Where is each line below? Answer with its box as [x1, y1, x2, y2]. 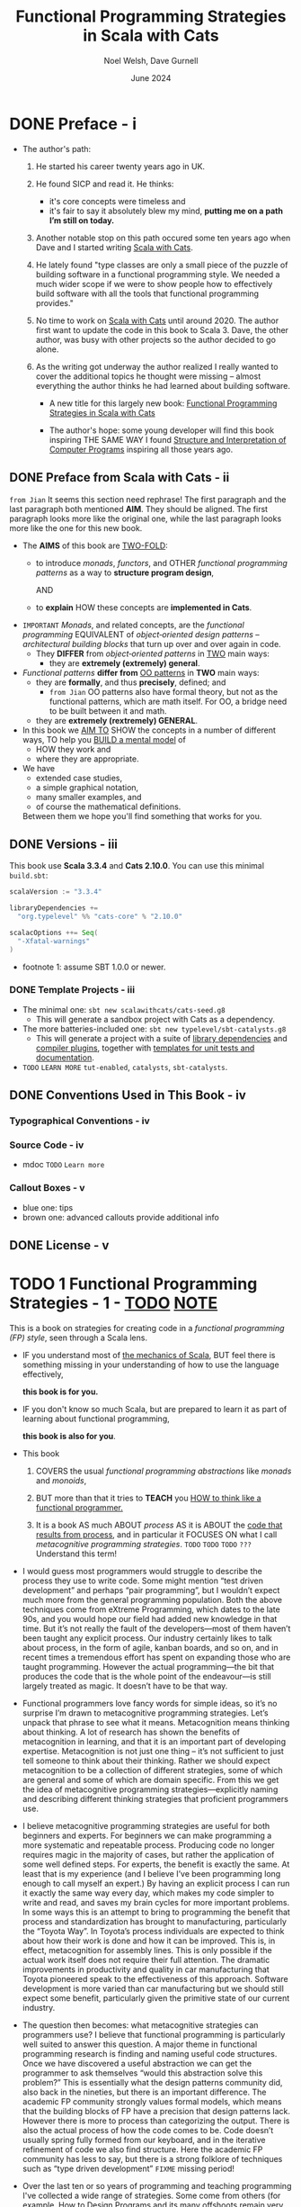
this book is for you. [22, 1386, 99, 1397]
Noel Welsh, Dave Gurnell [103, 55, 199, 66]
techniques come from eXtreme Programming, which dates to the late [22, 1604, 280, 1615]
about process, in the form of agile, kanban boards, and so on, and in [22, 1643, 279, 1653]
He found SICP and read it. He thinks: [35, 178, 174, 189]
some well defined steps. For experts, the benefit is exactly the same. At [22, 1859, 290, 1869]
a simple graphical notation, [35, 781, 139, 793]
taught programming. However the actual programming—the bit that [22, 1662, 275, 1672]
